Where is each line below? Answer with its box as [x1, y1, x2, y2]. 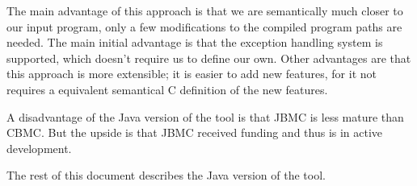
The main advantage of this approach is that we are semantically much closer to [6, 2, 403, 19]
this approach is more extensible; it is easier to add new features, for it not [6, 65, 377, 82]
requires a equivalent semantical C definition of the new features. [6, 81, 328, 97]
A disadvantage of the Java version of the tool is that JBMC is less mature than [6, 108, 404, 125]
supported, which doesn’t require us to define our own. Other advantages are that [6, 49, 411, 66]
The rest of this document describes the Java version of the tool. [6, 167, 326, 184]
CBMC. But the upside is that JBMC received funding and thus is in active [6, 124, 383, 141]
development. [6, 139, 72, 156]
